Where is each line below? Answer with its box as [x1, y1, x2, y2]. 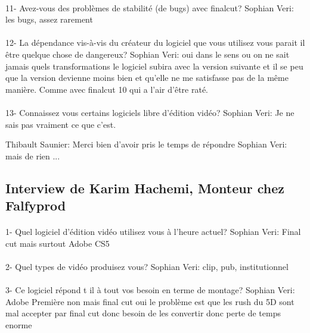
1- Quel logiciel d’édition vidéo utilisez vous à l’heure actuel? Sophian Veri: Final [5, 225, 301, 238]
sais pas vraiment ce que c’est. [5, 118, 116, 130]
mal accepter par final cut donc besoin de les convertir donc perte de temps [5, 307, 281, 319]
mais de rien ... [5, 149, 60, 162]
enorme [5, 318, 32, 331]
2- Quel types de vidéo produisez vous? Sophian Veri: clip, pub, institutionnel [5, 260, 289, 272]
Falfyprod [5, 196, 66, 215]
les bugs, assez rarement [5, 13, 93, 26]
